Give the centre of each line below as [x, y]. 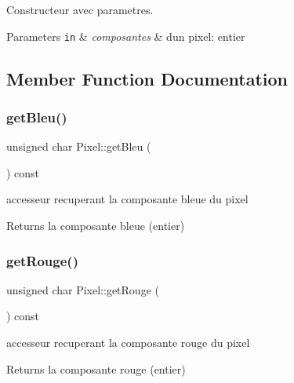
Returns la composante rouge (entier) [96, 368]
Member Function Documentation [147, 78]
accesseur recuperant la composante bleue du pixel [127, 199]
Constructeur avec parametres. [80, 9]
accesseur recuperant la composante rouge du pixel [128, 343]
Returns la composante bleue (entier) [96, 226]
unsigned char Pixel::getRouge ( [83, 289]
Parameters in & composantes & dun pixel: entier [126, 36]
